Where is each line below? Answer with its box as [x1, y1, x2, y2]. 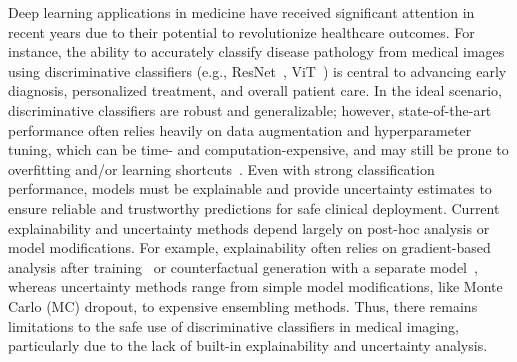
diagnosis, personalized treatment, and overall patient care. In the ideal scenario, [8, 80, 503, 101]
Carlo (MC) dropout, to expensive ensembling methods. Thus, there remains [8, 295, 478, 316]
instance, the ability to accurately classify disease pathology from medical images [8, 41, 505, 62]
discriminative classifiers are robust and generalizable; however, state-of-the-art [8, 99, 492, 120]
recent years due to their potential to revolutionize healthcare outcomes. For [8, 21, 475, 42]
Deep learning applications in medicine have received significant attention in [8, 2, 475, 22]
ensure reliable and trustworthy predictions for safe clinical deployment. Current [8, 197, 500, 218]
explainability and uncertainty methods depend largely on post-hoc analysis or [8, 217, 490, 238]
